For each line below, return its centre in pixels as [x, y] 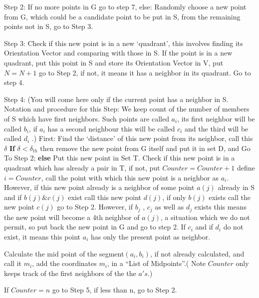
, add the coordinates [64, 263]
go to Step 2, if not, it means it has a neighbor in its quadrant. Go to [145, 72]
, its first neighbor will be [216, 118]
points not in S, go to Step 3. [49, 26]
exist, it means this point [42, 236]
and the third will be [217, 128]
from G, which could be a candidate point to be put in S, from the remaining [122, 16]
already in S [236, 187]
